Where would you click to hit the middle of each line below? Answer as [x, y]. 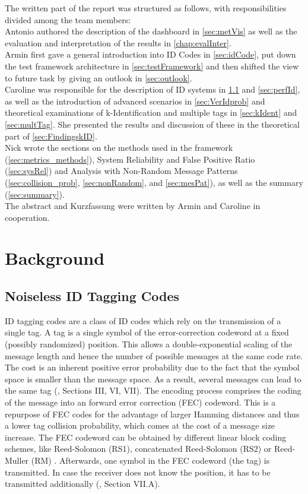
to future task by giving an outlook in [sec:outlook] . [99, 77]
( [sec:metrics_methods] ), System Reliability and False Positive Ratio [130, 159]
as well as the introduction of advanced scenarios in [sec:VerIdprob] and [135, 101]
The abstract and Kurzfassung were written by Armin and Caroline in [133, 206]
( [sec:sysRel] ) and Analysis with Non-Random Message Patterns [121, 171]
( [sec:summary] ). [35, 194]
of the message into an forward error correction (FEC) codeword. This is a [140, 402]
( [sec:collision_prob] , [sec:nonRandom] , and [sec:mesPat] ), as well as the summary [154, 182]
